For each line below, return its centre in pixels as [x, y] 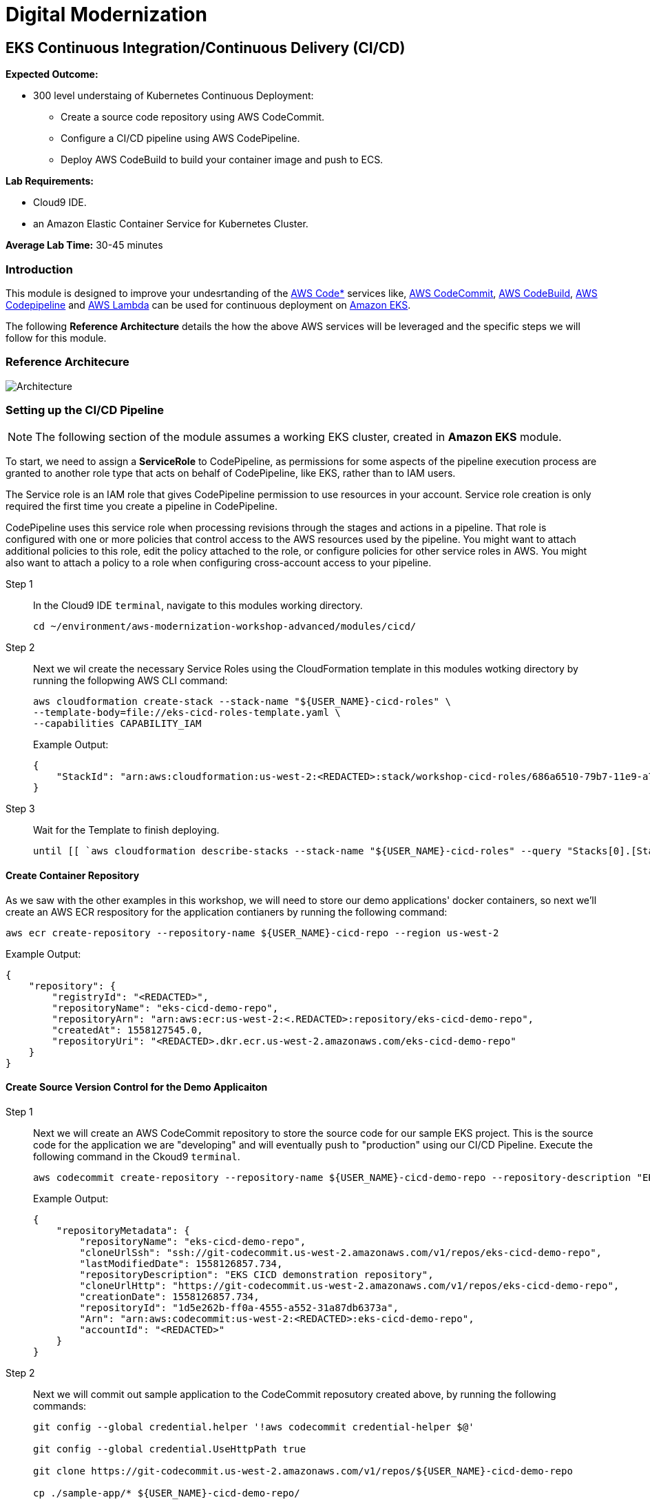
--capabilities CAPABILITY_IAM [117, 724]
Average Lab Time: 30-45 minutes [84, 245]
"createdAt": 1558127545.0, [127, 1030]
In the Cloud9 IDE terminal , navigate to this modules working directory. [198, 606]
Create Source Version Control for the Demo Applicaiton [137, 1087]
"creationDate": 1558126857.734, [169, 1296]
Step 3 [20, 809]
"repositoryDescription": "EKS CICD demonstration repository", [256, 1274]
